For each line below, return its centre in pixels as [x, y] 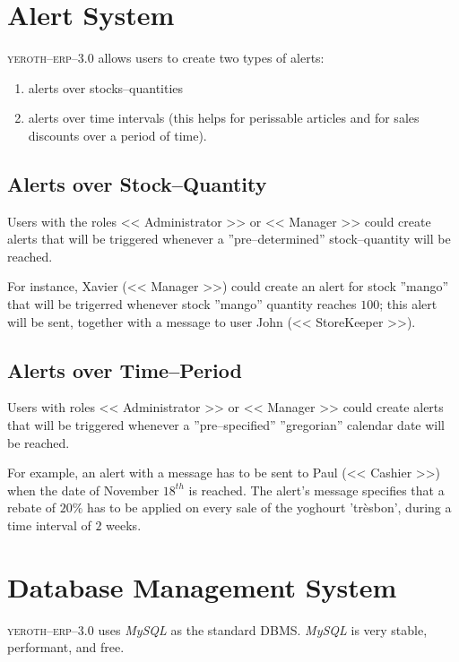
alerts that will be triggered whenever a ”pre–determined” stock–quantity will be [229, 239]
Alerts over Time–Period [125, 370]
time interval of [49, 525]
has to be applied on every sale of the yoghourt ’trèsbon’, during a [269, 507]
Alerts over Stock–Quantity [137, 183]
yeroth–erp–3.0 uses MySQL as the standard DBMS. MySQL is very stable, [217, 629]
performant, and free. [66, 647]
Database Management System [202, 586]
